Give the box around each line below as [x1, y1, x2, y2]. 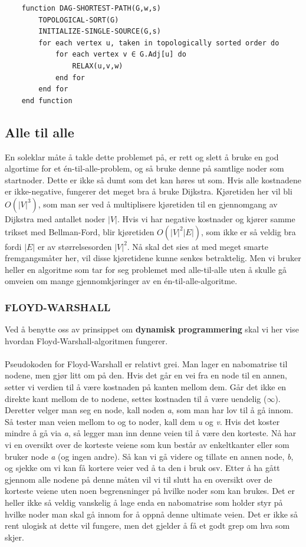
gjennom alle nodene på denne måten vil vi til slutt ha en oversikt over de [5, 473, 272, 485]
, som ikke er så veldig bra [201, 225, 296, 238]
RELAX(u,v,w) [72, 61, 123, 70]
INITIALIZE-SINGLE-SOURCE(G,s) [38, 27, 161, 36]
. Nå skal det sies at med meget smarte [127, 240, 268, 252]
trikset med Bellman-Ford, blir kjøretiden [5, 225, 154, 238]
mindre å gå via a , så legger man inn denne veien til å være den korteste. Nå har [5, 427, 297, 439]
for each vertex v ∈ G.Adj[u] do [55, 50, 186, 59]
